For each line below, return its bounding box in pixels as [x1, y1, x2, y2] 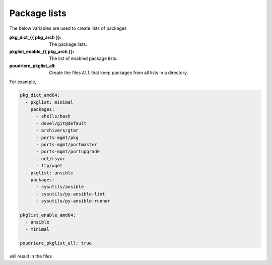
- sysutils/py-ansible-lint [36, 191, 105, 196]
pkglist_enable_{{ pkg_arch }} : [9, 48, 75, 54]
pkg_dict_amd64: [20, 92, 60, 98]
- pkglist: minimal [25, 99, 74, 105]
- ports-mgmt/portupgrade [36, 149, 100, 155]
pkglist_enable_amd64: [20, 212, 76, 218]
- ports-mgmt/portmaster [36, 142, 98, 147]
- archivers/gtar [36, 127, 79, 134]
